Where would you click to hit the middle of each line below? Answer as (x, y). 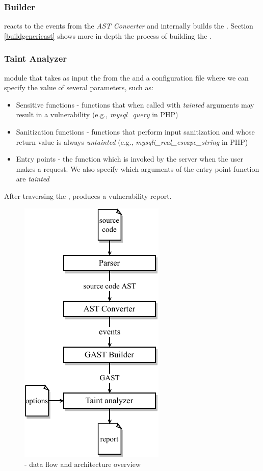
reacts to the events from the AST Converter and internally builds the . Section (129, 26)
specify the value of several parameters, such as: (79, 87)
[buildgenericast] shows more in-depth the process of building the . (108, 35)
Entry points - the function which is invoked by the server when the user (129, 159)
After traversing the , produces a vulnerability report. (88, 195)
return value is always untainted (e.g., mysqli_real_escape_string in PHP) (132, 141)
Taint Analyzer (36, 58)
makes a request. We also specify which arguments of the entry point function (138, 168)
